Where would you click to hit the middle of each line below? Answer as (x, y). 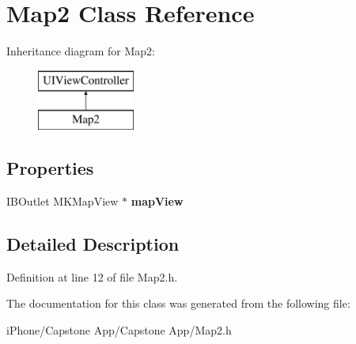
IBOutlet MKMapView (62, 201)
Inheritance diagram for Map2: (81, 51)
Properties (50, 168)
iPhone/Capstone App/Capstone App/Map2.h (119, 330)
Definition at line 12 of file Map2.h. (92, 276)
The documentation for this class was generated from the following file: (178, 303)
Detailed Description (93, 244)
